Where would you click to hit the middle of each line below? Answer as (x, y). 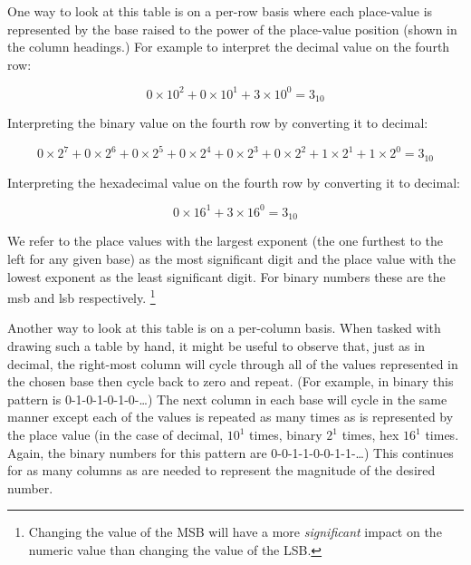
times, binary (286, 435)
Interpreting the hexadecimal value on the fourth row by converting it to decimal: (234, 182)
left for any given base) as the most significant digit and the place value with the (231, 259)
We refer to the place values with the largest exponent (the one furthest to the (226, 241)
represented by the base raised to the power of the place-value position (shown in (232, 29)
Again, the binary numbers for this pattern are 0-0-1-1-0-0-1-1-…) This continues (231, 452)
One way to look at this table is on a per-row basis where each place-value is (220, 11)
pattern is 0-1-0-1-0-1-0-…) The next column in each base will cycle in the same (227, 399)
